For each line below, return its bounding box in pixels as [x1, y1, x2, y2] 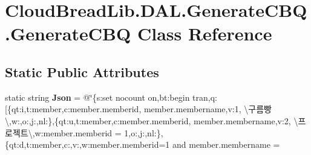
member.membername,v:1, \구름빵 [143, 103, 272, 115]
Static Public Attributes [5, 62, 159, 81]
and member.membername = [172, 138, 280, 151]
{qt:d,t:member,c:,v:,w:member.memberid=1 [5, 138, 170, 151]
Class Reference [137, 21, 272, 46]
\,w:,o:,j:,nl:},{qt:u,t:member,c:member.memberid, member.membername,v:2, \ [5, 114, 298, 127]
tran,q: [192, 90, 217, 103]
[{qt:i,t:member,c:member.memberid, [5, 103, 142, 115]
